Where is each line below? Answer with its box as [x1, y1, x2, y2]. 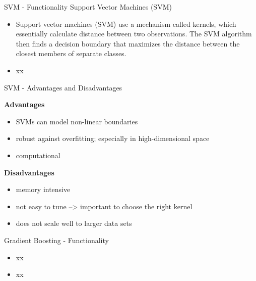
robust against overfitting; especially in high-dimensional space [16, 133, 210, 144]
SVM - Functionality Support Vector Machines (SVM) [4, 2, 172, 12]
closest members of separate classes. [16, 48, 126, 59]
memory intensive [16, 184, 71, 195]
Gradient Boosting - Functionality [4, 235, 109, 245]
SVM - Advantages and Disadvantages [4, 82, 122, 92]
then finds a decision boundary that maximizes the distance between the [16, 38, 240, 49]
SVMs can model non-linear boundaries [16, 116, 138, 126]
